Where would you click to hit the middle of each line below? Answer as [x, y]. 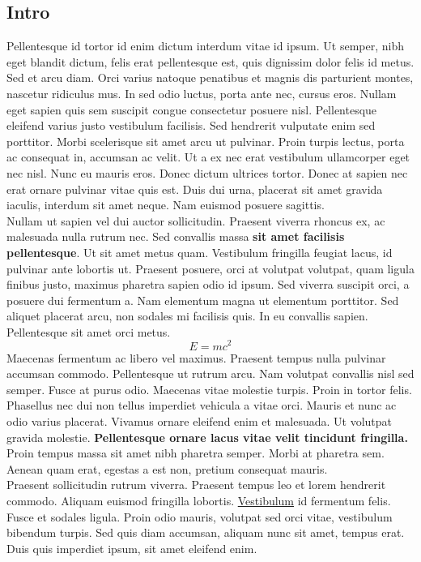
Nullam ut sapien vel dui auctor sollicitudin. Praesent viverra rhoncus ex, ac [196, 220]
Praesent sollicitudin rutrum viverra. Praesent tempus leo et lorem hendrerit [196, 485]
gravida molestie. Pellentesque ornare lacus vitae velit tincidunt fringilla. [207, 437]
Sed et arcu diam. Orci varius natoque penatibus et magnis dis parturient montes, [210, 77]
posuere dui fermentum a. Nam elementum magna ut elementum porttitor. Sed [203, 300]
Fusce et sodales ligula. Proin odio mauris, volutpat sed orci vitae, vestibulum [200, 516]
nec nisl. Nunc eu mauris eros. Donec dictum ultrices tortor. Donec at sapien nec [207, 172]
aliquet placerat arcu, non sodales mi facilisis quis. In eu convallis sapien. [187, 316]
